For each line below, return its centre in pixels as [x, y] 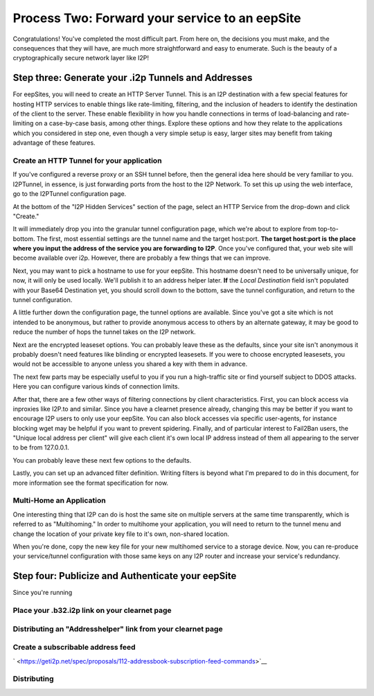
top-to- [328, 229]
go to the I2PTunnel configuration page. [70, 194]
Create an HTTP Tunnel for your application [87, 161]
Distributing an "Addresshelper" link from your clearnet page [118, 629]
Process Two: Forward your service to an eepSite [157, 18]
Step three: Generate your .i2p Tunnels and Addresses [133, 78]
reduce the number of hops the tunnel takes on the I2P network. [104, 332]
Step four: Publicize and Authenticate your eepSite [125, 576]
